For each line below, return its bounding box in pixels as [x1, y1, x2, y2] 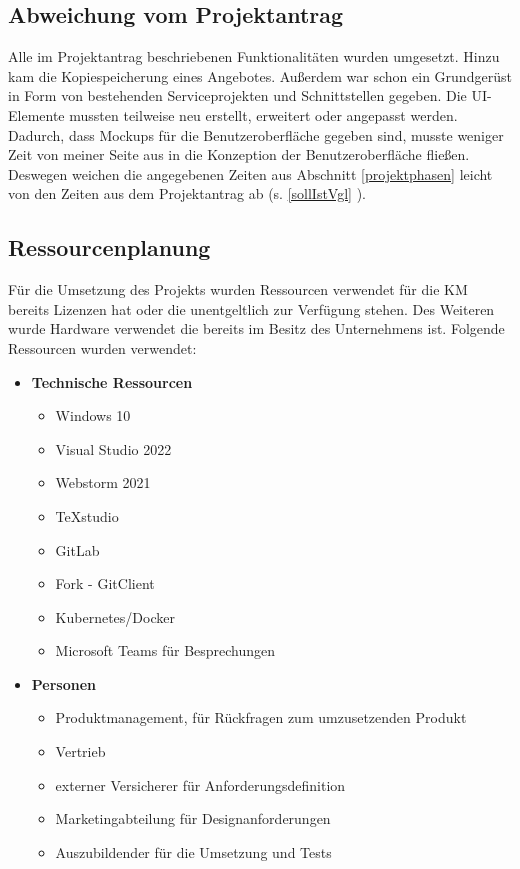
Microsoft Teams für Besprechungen [55, 640, 276, 661]
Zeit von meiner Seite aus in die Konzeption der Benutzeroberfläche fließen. [8, 144, 470, 165]
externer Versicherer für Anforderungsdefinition [55, 774, 346, 795]
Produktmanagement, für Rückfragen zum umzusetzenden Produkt [55, 707, 467, 728]
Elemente [8, 104, 65, 125]
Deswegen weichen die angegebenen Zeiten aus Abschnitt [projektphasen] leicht [8, 163, 493, 184]
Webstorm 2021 [55, 472, 151, 493]
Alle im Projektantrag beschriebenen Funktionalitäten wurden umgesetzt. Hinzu [8, 46, 500, 67]
